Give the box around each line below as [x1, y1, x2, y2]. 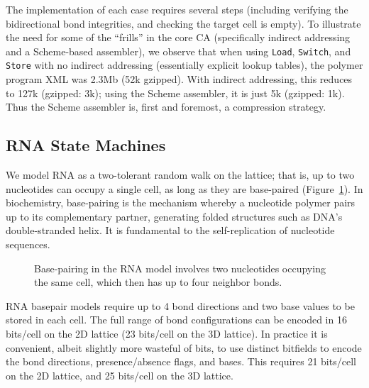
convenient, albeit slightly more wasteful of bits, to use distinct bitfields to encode [6, 340, 362, 355]
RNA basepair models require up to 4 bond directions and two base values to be [6, 298, 355, 313]
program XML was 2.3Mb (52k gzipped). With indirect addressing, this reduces [6, 72, 353, 87]
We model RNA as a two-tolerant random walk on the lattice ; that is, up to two [6, 167, 355, 182]
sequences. [6, 237, 50, 252]
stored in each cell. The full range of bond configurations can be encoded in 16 [6, 312, 347, 327]
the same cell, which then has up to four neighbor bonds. [34, 275, 282, 289]
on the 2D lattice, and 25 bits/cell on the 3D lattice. [6, 367, 233, 382]
